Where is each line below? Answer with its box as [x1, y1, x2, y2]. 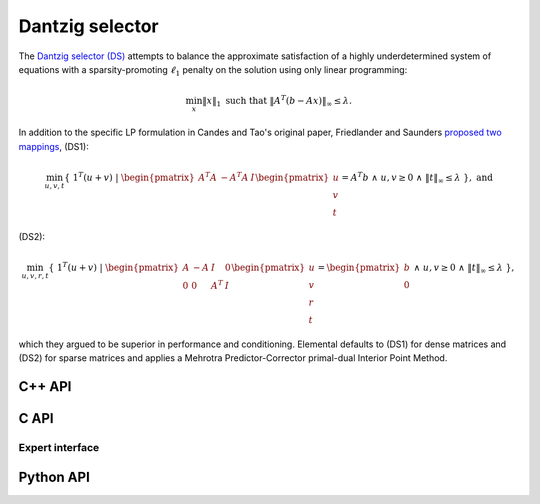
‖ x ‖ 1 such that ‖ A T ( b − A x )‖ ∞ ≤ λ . [201, 93, 352, 109]
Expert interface [18, 440, 100, 454]
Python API [18, 468, 90, 485]
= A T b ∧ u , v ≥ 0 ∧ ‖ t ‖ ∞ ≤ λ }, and [341, 170, 494, 185]
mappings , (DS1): [18, 140, 89, 152]
